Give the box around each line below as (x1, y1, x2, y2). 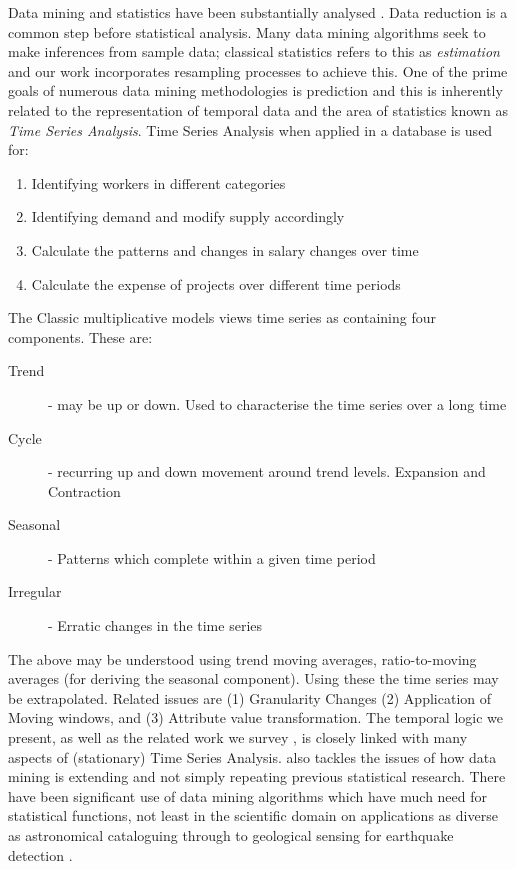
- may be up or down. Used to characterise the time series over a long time (48, 393, 507, 414)
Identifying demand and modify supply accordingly (31, 206, 345, 227)
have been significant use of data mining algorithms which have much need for (8, 785, 488, 806)
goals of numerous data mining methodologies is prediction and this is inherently (8, 80, 503, 101)
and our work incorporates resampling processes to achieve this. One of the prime (8, 60, 508, 81)
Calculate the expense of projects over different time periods (31, 273, 401, 294)
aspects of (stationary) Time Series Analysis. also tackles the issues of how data (8, 746, 497, 767)
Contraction (48, 480, 121, 501)
